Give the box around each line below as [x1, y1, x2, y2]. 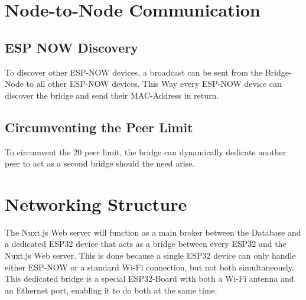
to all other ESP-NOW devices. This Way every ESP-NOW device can [26, 77, 282, 90]
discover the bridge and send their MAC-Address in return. [5, 89, 219, 101]
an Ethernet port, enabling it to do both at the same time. [5, 283, 217, 296]
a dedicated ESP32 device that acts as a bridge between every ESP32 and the [5, 237, 287, 250]
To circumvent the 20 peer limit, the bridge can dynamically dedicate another [5, 145, 287, 158]
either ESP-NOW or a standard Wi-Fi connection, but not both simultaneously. [5, 260, 294, 273]
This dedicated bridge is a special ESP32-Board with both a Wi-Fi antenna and [5, 272, 294, 285]
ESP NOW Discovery [5, 38, 138, 56]
